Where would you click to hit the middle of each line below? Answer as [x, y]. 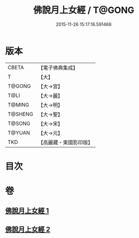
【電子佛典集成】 [58, 68]
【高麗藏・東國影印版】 [66, 142]
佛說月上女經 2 [28, 229]
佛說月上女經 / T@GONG [84, 10]
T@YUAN [19, 132]
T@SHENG [20, 114]
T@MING [18, 105]
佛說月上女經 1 [27, 211]
